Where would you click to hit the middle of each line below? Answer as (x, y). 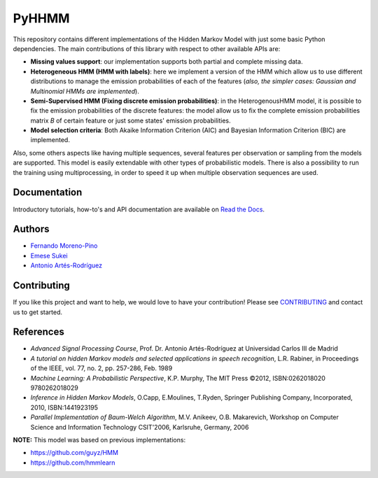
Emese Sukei (49, 255)
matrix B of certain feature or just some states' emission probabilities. (131, 120)
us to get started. (38, 312)
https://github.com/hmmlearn (73, 463)
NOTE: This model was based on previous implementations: (99, 440)
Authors (31, 229)
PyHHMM (41, 18)
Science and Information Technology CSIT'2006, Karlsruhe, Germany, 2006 (140, 427)
